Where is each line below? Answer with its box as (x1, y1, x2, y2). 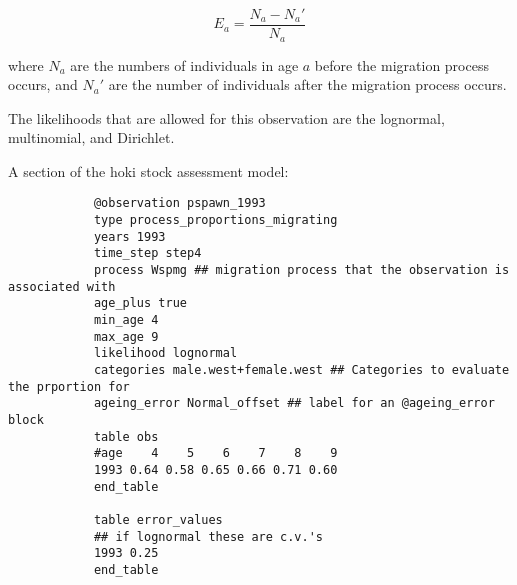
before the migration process (314, 54, 489, 75)
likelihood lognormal (93, 346, 238, 361)
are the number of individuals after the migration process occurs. (108, 74, 507, 95)
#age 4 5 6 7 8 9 (93, 446, 338, 461)
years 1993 (93, 229, 166, 244)
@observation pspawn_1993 (93, 196, 266, 211)
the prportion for (8, 379, 130, 394)
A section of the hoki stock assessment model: (8, 160, 289, 181)
